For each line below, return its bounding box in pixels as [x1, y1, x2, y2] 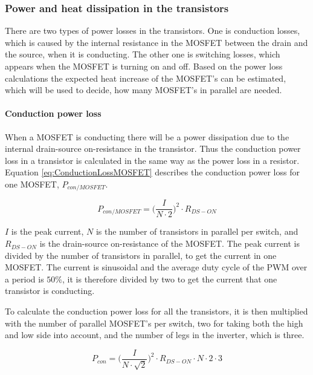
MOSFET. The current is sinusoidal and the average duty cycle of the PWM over [5, 261, 308, 273]
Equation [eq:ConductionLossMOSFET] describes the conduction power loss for [5, 166, 300, 178]
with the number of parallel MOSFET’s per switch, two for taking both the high [5, 316, 303, 329]
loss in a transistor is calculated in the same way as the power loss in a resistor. [5, 154, 300, 166]
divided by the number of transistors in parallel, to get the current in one [5, 249, 277, 261]
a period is [5, 272, 44, 285]
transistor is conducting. [5, 284, 95, 297]
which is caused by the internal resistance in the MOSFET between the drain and [5, 36, 308, 48]
